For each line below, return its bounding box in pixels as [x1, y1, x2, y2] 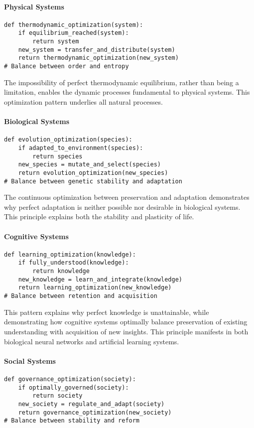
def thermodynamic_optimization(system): [4, 21, 143, 28]
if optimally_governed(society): [18, 384, 129, 391]
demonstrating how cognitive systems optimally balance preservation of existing [4, 316, 248, 327]
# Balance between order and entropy [4, 63, 129, 70]
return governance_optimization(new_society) [18, 409, 172, 416]
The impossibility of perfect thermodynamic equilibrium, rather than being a [4, 77, 239, 87]
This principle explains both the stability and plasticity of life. [4, 211, 194, 222]
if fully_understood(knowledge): [18, 259, 129, 267]
